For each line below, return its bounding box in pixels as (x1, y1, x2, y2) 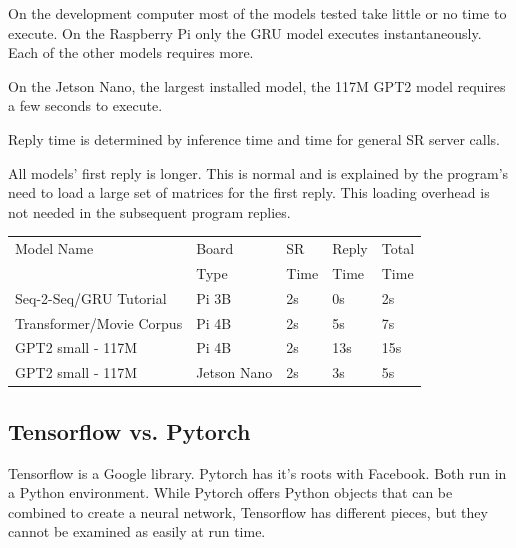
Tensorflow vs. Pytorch (8, 415, 251, 446)
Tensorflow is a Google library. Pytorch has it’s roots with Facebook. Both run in (8, 462, 507, 483)
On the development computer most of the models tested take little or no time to (8, 3, 507, 23)
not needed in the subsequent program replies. (8, 201, 291, 222)
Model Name (15, 238, 94, 259)
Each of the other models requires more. (8, 42, 254, 63)
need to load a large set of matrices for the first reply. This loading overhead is (8, 182, 490, 203)
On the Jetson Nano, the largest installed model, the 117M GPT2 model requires (8, 75, 506, 96)
